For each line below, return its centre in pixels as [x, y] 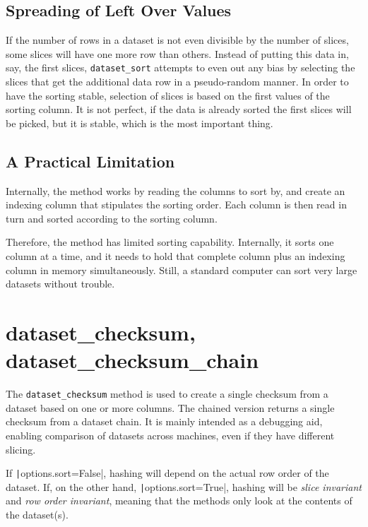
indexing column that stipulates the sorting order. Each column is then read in [176, 205]
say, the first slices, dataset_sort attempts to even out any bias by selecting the [180, 67]
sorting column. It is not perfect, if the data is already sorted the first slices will [179, 109]
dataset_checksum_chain [132, 360]
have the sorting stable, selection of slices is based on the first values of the [168, 95]
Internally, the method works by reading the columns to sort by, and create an [176, 190]
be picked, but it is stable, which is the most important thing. [140, 123]
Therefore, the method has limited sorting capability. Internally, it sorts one [170, 242]
